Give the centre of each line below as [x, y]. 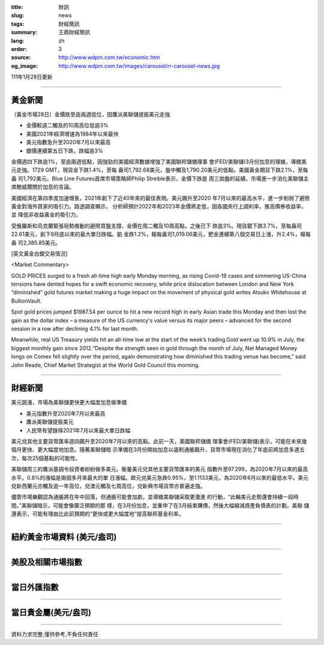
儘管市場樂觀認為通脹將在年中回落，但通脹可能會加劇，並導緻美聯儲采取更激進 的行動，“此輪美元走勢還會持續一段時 [155, 497]
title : [17, 7]
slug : [17, 16]
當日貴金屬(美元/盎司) [51, 613]
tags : [18, 23]
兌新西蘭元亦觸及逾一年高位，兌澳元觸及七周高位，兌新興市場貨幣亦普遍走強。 [108, 486]
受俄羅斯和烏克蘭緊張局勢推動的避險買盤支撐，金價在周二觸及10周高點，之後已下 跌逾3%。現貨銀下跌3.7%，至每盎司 [157, 226]
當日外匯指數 [35, 588]
